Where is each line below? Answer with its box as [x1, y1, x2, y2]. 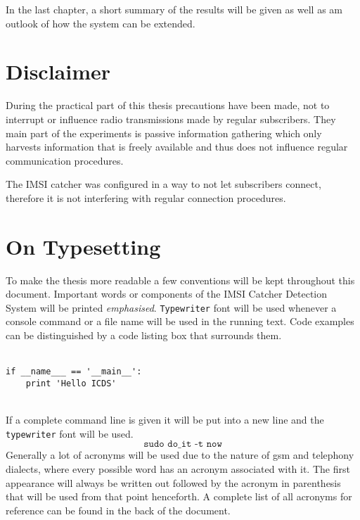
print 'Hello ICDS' [25, 378, 117, 388]
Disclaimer [6, 57, 111, 86]
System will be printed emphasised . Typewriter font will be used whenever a [6, 300, 337, 315]
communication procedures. [6, 153, 124, 167]
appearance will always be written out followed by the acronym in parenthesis [6, 475, 341, 490]
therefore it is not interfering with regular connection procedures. [6, 190, 286, 205]
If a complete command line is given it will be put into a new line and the [6, 412, 324, 427]
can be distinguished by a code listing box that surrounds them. [6, 328, 282, 343]
